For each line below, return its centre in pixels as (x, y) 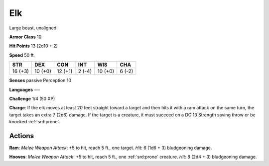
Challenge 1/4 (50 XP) (32, 98)
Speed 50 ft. (22, 55)
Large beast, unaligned (33, 28)
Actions (22, 136)
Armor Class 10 (25, 37)
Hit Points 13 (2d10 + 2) (34, 46)
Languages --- (25, 89)
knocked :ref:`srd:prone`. (35, 122)
